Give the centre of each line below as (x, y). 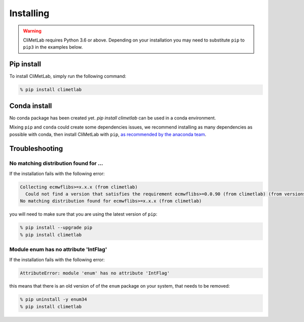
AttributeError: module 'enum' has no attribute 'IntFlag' (95, 273)
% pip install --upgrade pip (56, 228)
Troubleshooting (36, 149)
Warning (32, 31)
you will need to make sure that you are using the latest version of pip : (83, 214)
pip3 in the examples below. (53, 47)
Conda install (31, 106)
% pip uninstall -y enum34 (53, 299)
